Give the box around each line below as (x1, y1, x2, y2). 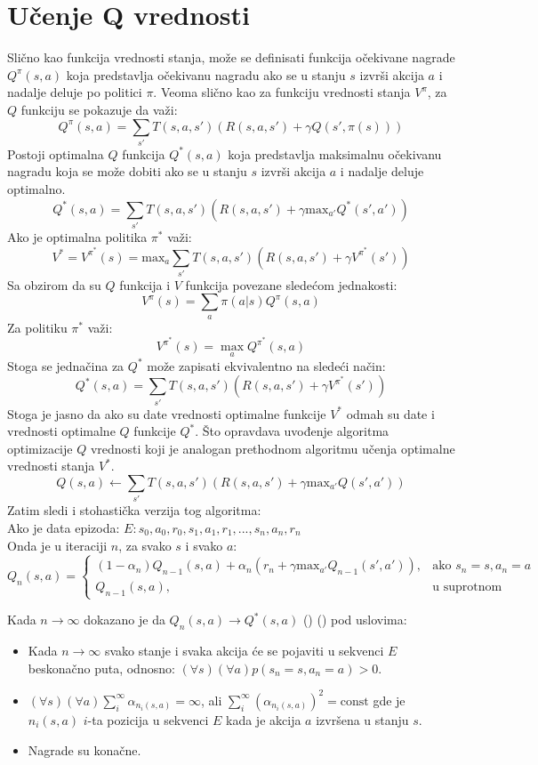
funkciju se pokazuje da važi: (20, 100, 178, 118)
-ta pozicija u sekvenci (87, 710, 209, 729)
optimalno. (7, 180, 66, 198)
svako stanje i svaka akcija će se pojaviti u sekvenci (104, 641, 384, 660)
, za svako (118, 535, 172, 554)
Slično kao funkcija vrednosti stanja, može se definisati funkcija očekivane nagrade (7, 48, 455, 67)
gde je (373, 690, 406, 709)
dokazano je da (84, 610, 165, 629)
